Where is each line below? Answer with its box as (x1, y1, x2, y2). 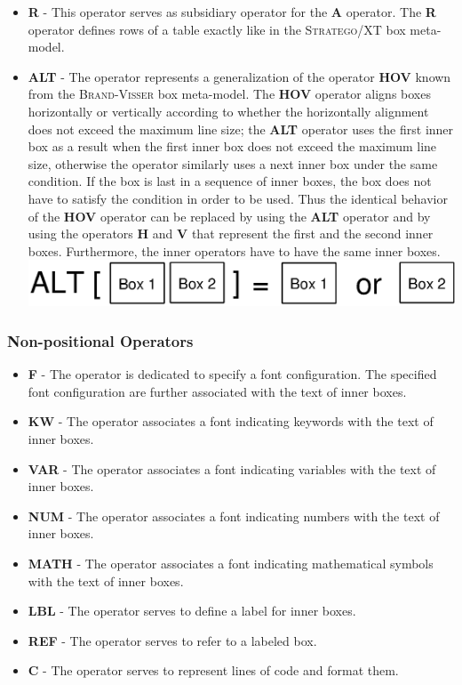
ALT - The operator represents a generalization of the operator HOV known (28, 67, 451, 85)
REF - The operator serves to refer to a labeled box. (28, 631, 317, 649)
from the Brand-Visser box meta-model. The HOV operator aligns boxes (28, 85, 431, 103)
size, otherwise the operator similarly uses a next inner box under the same (28, 154, 438, 173)
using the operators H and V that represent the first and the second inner (28, 224, 434, 243)
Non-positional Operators (7, 329, 194, 351)
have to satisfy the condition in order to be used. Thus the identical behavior (28, 189, 448, 207)
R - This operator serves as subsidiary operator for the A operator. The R (28, 3, 436, 20)
